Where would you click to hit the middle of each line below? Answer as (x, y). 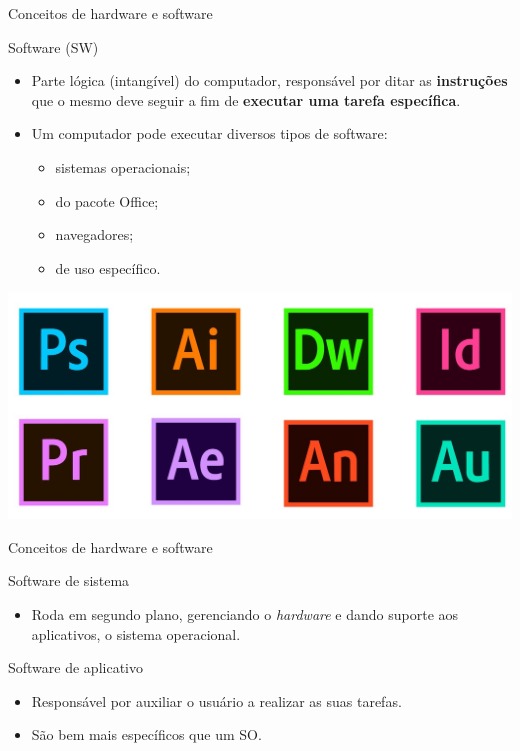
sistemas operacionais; (123, 166)
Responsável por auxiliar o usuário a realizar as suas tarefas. (216, 700)
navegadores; (94, 234)
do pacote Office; (107, 200)
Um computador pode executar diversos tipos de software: (209, 133)
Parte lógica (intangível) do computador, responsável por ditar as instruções (269, 80)
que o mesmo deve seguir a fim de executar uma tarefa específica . (246, 99)
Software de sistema (69, 580)
